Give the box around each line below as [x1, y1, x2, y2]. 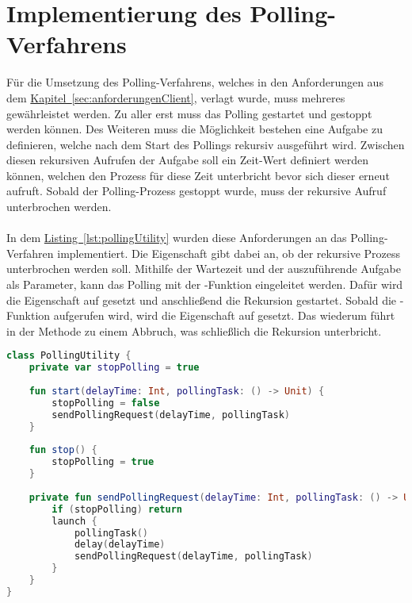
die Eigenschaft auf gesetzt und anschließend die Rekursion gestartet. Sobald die [6, 291, 397, 308]
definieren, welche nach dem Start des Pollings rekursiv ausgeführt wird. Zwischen [6, 136, 405, 152]
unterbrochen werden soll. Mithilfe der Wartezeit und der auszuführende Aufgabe [6, 260, 401, 277]
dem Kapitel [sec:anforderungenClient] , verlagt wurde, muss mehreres [6, 89, 345, 106]
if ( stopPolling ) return [51, 503, 182, 515]
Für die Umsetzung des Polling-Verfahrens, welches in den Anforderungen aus [6, 74, 383, 90]
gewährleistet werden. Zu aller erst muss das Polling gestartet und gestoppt [6, 105, 372, 121]
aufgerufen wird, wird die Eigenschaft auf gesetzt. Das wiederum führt [53, 307, 395, 324]
